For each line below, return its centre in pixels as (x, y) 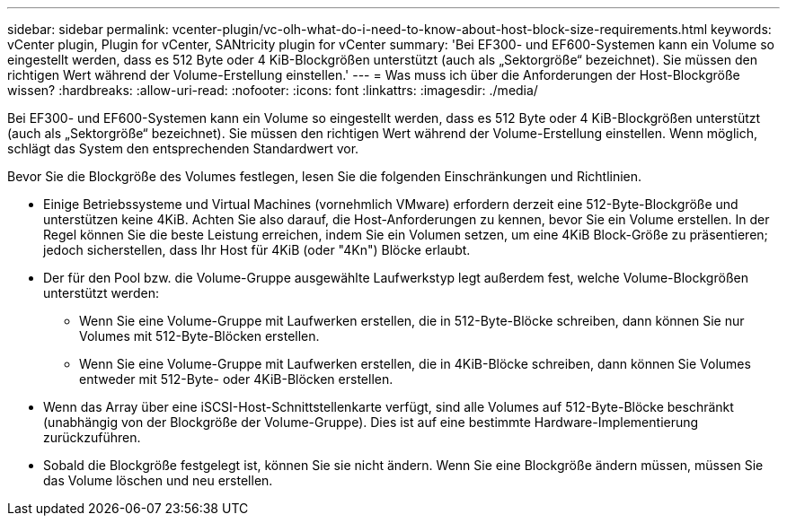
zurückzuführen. (92, 437)
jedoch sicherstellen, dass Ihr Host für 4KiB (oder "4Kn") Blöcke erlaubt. (257, 250)
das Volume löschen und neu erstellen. (158, 480)
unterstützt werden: (101, 293)
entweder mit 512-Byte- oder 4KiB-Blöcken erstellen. (236, 379)
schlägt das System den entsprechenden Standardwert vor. (183, 148)
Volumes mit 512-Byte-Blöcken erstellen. (199, 336)
